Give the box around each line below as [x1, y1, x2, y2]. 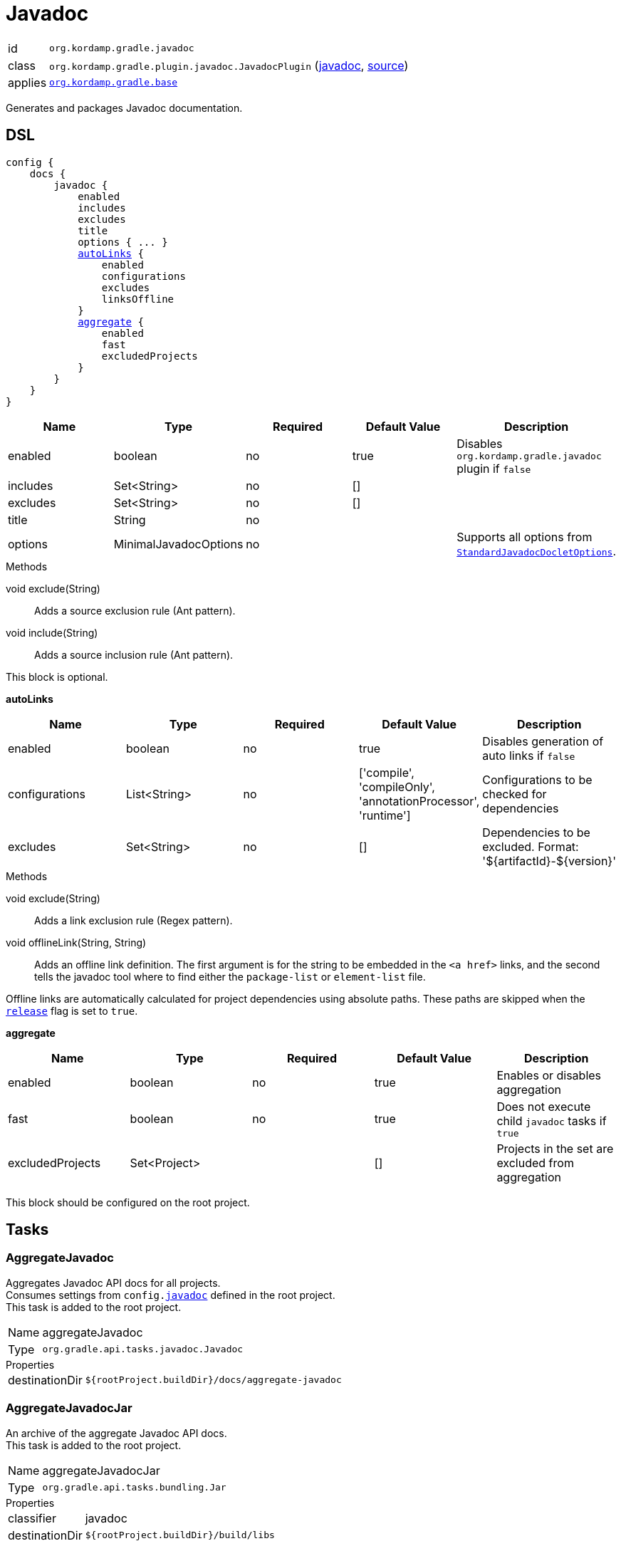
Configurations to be [482, 772, 593, 787]
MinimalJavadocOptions [113, 536, 244, 551]
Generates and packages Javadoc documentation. [6, 101, 243, 114]
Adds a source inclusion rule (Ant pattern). [34, 648, 234, 661]
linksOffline [101, 293, 174, 305]
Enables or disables [496, 1067, 602, 1082]
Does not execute [496, 1099, 591, 1114]
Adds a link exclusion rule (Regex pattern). [34, 914, 233, 926]
